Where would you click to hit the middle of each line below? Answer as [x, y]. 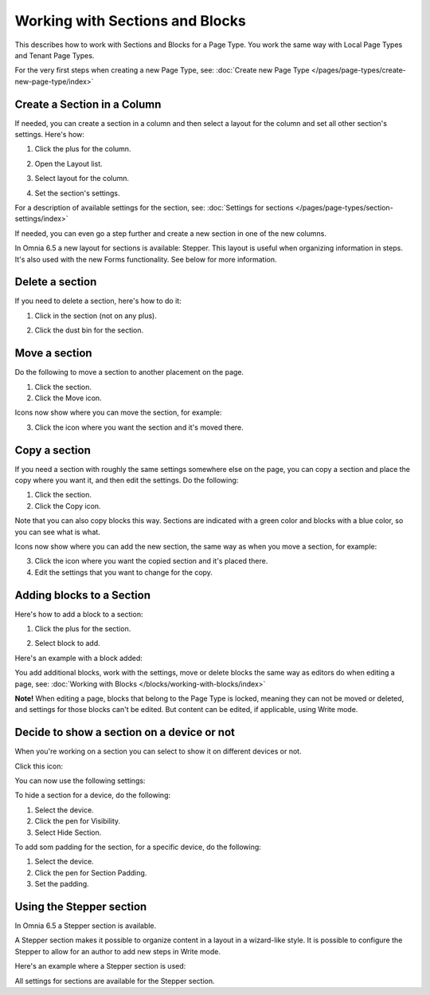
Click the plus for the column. [83, 149]
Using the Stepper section [81, 906]
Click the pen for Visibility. [78, 821]
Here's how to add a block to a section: [79, 614]
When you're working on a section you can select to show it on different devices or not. [158, 751]
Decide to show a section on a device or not [125, 732]
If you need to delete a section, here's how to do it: [98, 301]
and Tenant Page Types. [55, 55]
